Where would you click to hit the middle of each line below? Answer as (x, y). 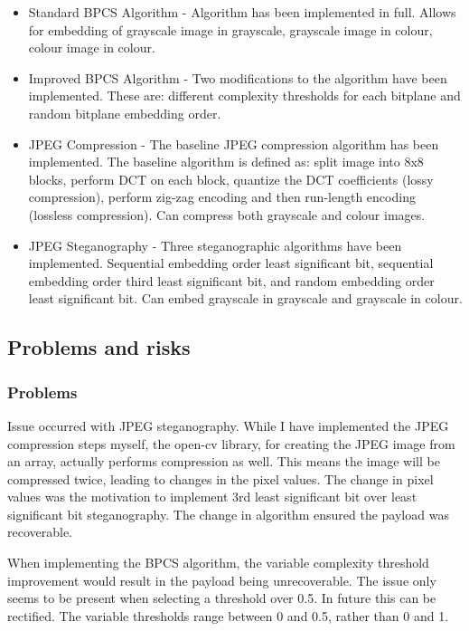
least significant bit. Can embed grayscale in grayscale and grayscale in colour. (245, 298)
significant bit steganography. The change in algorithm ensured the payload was (228, 514)
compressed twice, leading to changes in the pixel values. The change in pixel (220, 478)
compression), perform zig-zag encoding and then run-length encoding (222, 197)
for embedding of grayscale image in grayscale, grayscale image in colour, (230, 29)
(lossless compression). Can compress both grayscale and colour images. (227, 214)
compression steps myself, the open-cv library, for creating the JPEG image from (231, 443)
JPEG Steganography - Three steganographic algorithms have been (215, 245)
